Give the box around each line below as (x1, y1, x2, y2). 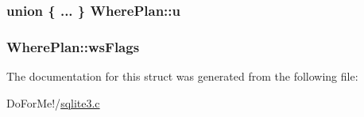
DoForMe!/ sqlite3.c (6, 94, 100, 111)
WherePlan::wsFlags (6, 36, 140, 56)
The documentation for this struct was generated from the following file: (6, 68, 358, 85)
